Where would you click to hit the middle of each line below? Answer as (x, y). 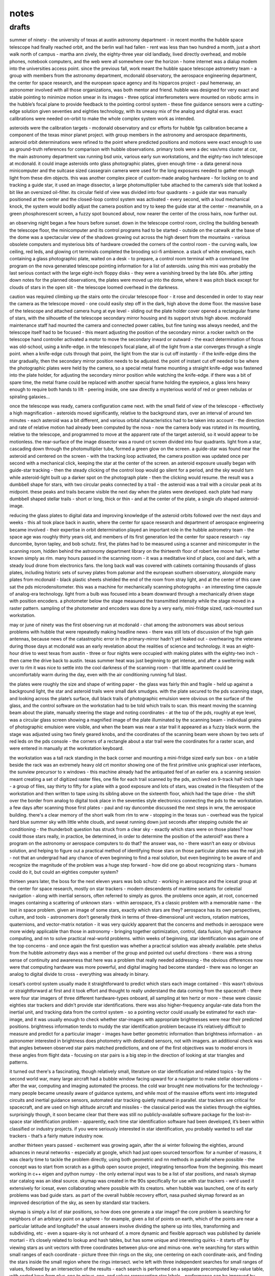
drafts (20, 27)
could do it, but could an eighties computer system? (64, 872)
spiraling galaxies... (30, 397)
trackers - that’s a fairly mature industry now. (57, 1136)
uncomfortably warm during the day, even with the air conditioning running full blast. (98, 675)
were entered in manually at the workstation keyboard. (67, 748)
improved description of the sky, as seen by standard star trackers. (80, 1203)
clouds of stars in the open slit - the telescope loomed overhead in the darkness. (94, 287)
